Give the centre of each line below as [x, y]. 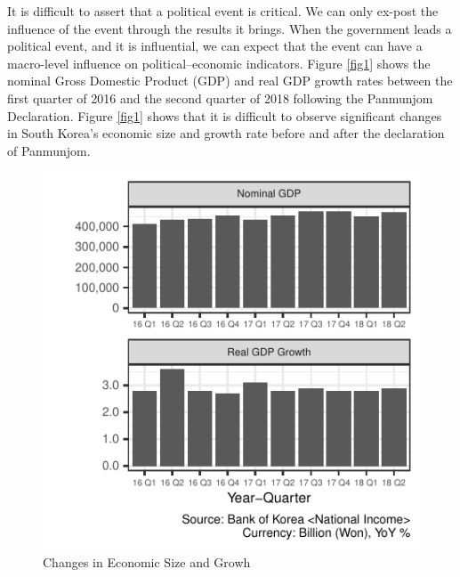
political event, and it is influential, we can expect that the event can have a [215, 46]
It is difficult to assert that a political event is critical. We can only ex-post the [223, 11]
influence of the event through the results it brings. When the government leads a [230, 28]
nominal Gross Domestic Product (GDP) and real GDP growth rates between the [230, 81]
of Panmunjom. [49, 150]
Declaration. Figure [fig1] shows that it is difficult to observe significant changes [225, 115]
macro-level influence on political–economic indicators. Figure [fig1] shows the [219, 63]
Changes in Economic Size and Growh [147, 561]
